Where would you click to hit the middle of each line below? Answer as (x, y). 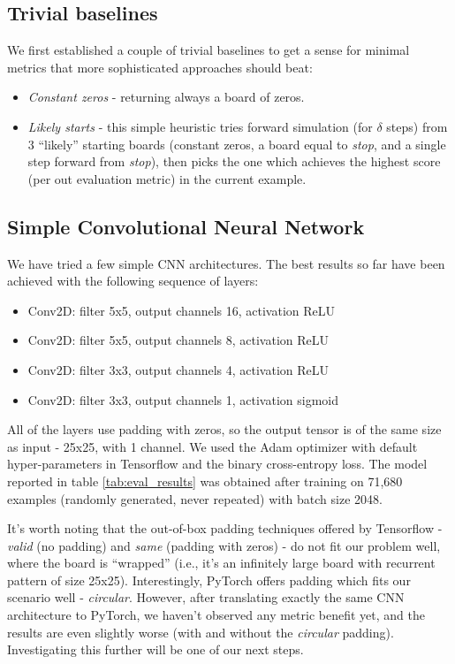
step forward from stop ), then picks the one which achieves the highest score (234, 161)
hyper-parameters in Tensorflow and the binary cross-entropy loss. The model (217, 464)
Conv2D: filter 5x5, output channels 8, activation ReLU (178, 340)
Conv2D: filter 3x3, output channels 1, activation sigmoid (183, 399)
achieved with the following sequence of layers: (133, 281)
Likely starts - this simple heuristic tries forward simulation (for (200, 126)
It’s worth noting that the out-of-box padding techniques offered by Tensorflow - (225, 528)
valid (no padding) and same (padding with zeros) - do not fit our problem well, (224, 545)
